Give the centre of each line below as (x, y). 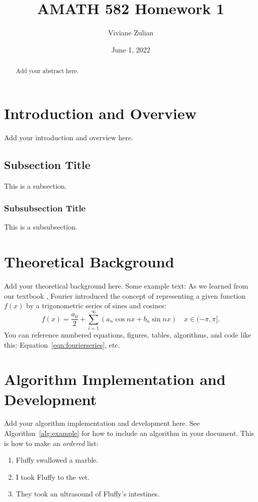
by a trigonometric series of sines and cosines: (96, 305)
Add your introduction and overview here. (69, 137)
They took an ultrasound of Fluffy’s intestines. (88, 494)
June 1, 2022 (131, 49)
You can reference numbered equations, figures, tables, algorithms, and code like (128, 334)
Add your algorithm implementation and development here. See (102, 423)
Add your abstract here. (47, 71)
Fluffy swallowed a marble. (57, 460)
